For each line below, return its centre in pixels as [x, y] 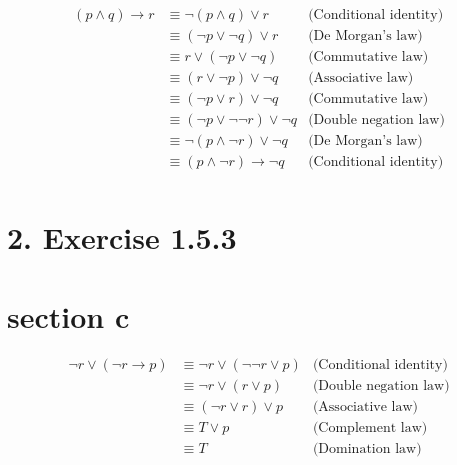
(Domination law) [367, 448]
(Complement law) [370, 427]
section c [68, 315]
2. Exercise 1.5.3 [122, 237]
